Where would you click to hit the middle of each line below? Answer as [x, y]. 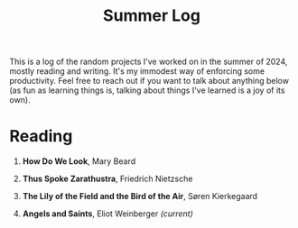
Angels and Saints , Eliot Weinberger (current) [108, 214]
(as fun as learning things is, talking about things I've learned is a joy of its [147, 90]
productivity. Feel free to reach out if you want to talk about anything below [149, 81]
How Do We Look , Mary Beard [79, 161]
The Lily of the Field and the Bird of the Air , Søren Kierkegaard [140, 196]
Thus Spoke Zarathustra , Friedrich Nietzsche [107, 179]
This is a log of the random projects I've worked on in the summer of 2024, [149, 62]
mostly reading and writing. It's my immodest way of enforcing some [137, 71]
